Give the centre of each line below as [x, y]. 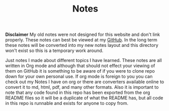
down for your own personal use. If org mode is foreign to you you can [79, 77]
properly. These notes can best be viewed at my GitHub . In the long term [81, 40]
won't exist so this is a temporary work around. [54, 50]
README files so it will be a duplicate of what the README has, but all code [84, 98]
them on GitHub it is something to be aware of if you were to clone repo [80, 71]
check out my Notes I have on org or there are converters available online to [85, 82]
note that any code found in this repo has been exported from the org [78, 93]
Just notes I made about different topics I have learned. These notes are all [84, 61]
